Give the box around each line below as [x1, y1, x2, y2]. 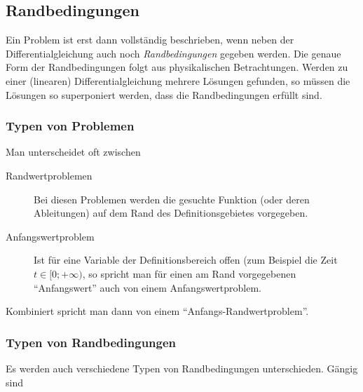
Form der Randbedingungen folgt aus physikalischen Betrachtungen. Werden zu [6, 60, 348, 74]
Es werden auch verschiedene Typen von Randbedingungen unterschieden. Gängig [6, 360, 358, 375]
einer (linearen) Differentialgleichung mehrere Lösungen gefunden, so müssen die [6, 73, 350, 88]
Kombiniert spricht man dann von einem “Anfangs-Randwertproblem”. [6, 304, 309, 318]
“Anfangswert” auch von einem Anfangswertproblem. [34, 280, 261, 295]
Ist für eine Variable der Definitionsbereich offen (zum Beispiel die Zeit [34, 252, 338, 267]
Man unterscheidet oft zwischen [6, 144, 141, 159]
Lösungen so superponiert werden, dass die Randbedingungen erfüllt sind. [6, 87, 322, 102]
